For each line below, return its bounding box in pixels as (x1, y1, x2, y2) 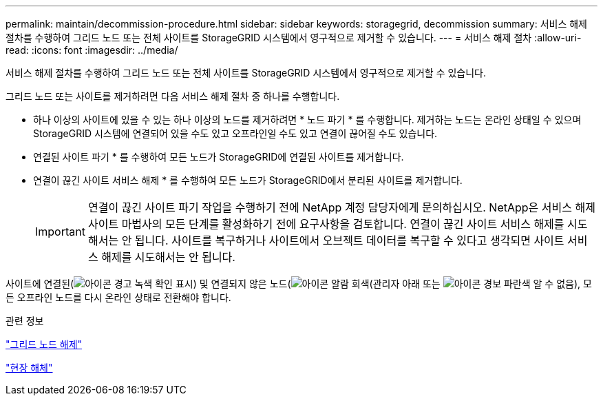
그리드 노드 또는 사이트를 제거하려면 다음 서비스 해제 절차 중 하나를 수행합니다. (6, 90, 340, 102)
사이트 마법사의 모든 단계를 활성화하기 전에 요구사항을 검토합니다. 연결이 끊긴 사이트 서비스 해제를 (87, 217, 564, 231)
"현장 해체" (6, 362, 53, 373)
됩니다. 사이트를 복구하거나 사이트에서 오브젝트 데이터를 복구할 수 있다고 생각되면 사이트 (134, 234, 564, 247)
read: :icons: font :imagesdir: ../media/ (6, 44, 178, 56)
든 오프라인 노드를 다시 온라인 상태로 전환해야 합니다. (6, 291, 231, 303)
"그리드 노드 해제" (6, 338, 83, 350)
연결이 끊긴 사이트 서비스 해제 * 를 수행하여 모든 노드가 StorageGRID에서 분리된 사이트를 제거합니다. (33, 174, 463, 186)
